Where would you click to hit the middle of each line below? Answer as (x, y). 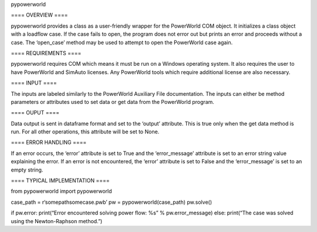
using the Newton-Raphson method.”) (57, 221)
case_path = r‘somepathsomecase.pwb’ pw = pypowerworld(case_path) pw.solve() (112, 202)
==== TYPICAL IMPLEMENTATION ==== (60, 181)
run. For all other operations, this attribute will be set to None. (85, 132)
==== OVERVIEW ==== (39, 15)
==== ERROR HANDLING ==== (49, 142)
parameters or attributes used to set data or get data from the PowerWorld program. (112, 102)
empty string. (27, 170)
